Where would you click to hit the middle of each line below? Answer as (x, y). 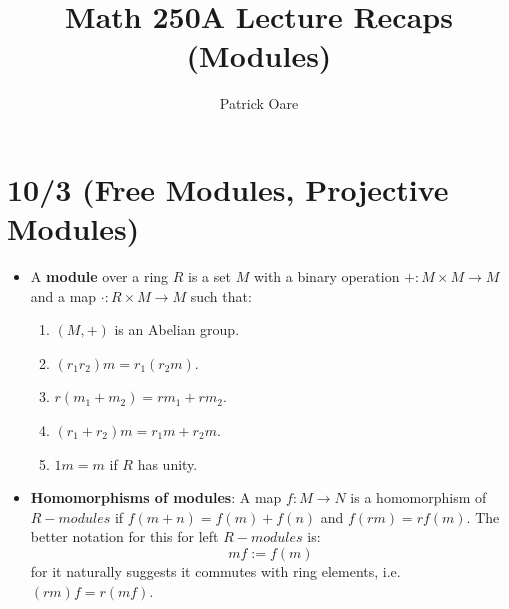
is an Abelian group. (177, 329)
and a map (63, 295)
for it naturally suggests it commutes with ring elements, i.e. (215, 570)
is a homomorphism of (418, 497)
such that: (221, 295)
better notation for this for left (124, 536)
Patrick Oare (259, 103)
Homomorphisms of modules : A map (156, 497)
